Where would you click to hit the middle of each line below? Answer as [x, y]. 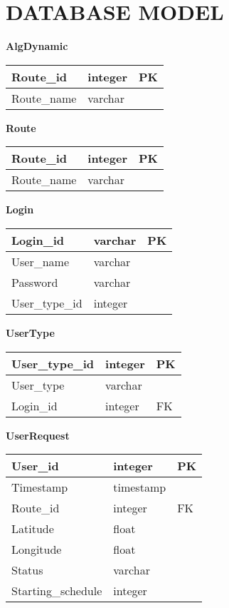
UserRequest [38, 435]
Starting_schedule [57, 591]
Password [35, 282]
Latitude [33, 529]
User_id [35, 466]
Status [27, 570]
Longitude [37, 549]
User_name [41, 261]
